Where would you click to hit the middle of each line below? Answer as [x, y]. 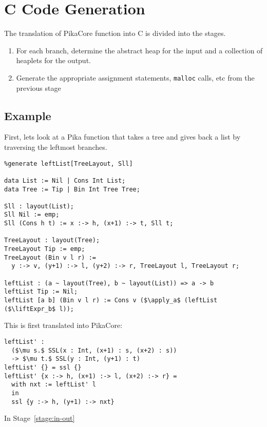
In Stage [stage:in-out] [40, 418]
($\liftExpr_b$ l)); [39, 309]
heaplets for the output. [53, 60]
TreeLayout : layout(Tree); [52, 240]
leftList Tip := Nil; [41, 292]
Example [28, 115]
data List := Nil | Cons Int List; [65, 180]
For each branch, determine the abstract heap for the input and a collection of [139, 50]
